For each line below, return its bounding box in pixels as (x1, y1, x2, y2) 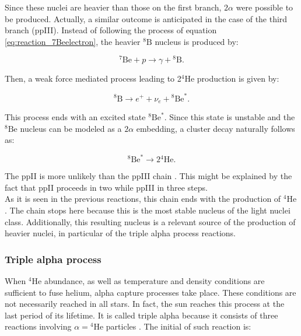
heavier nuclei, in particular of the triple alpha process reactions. (5, 227, 236, 239)
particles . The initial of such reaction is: (106, 320, 251, 332)
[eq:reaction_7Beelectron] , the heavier (5, 35, 141, 47)
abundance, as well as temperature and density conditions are (44, 275, 265, 287)
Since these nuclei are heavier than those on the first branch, (5, 1, 222, 13)
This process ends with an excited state (5, 111, 146, 123)
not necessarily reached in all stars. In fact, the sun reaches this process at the (5, 297, 285, 310)
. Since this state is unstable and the (164, 111, 295, 123)
